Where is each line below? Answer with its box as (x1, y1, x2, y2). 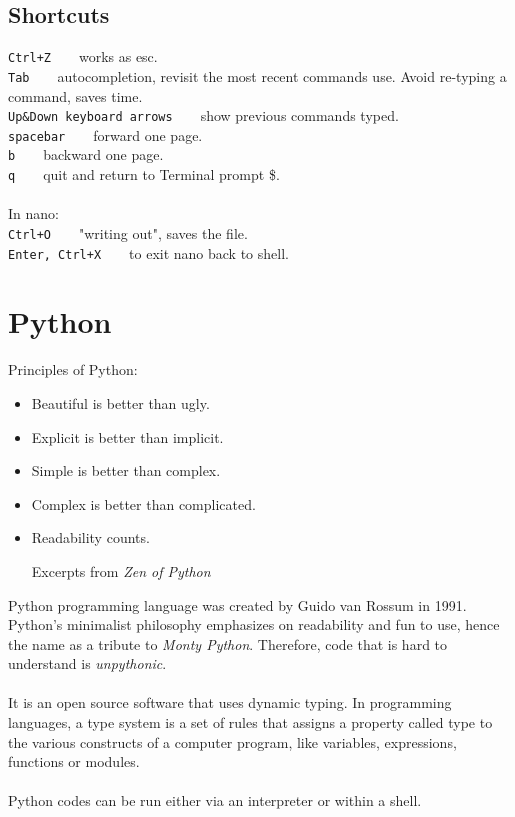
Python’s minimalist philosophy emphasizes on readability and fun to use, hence (8, 614, 500, 635)
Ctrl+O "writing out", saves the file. (8, 222, 248, 243)
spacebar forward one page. (8, 124, 203, 145)
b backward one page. (8, 144, 164, 165)
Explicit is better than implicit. (31, 426, 224, 447)
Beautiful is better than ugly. (31, 392, 210, 413)
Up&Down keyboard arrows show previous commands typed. (8, 105, 399, 126)
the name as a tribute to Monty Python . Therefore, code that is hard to (8, 633, 448, 654)
